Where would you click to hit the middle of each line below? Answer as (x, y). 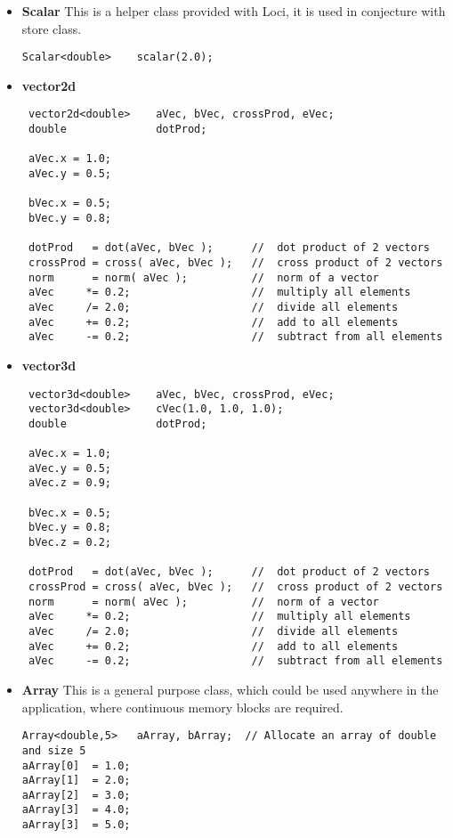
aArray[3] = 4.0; (76, 810)
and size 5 (54, 750)
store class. (52, 28)
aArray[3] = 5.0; (76, 825)
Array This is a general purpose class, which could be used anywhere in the (230, 689)
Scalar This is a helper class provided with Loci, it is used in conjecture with (234, 11)
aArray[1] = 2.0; (76, 781)
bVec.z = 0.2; (70, 543)
